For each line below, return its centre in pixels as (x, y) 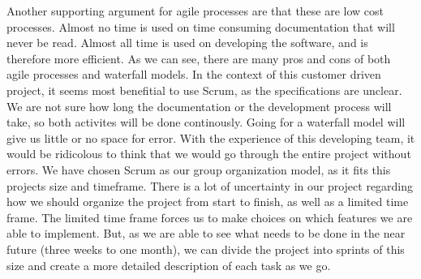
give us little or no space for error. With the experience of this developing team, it (211, 137)
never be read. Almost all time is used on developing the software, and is (187, 43)
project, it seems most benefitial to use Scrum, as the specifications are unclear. (204, 90)
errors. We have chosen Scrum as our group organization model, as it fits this (199, 169)
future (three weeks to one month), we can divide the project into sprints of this (206, 249)
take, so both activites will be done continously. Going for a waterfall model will (206, 122)
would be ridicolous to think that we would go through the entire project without (209, 154)
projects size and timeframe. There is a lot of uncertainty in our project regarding (210, 185)
